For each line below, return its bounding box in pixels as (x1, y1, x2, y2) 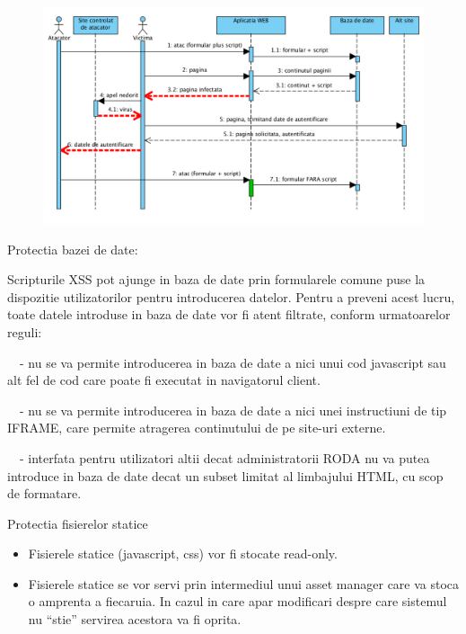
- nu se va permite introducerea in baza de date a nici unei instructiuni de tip (19, 400, 447, 419)
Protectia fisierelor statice (7, 513, 148, 532)
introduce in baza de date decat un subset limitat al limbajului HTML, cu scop (7, 466, 444, 485)
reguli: (7, 322, 42, 341)
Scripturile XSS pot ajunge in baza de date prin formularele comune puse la (7, 270, 426, 289)
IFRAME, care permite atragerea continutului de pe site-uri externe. (7, 418, 386, 437)
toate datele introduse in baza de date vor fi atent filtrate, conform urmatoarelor (7, 305, 451, 324)
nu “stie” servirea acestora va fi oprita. (28, 610, 242, 629)
